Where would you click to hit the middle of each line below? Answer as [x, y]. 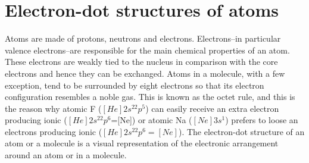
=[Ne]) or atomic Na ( [152, 120]
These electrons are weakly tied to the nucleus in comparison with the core [141, 62]
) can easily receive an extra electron [212, 108]
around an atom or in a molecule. [66, 155]
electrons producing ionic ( [54, 131]
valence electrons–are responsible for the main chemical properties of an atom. [147, 50]
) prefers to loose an [262, 120]
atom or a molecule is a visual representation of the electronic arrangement [142, 143]
